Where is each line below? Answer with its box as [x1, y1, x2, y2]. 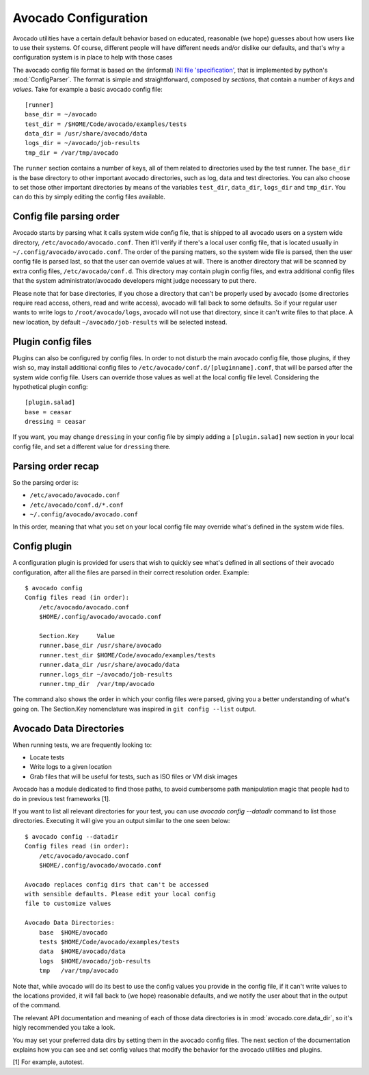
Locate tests [29, 753, 65, 761]
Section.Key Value [38, 632, 115, 640]
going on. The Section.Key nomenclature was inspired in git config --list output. [12, 705, 256, 713]
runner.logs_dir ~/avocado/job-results [38, 670, 173, 678]
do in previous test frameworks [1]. [12, 794, 111, 802]
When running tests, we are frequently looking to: [12, 740, 152, 749]
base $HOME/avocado [38, 928, 108, 936]
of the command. [12, 1001, 61, 1009]
